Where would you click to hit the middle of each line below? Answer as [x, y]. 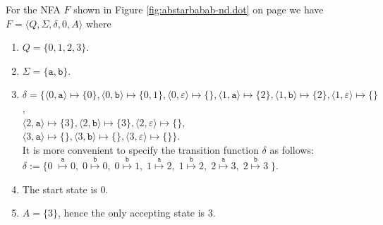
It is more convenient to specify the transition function [140, 149]
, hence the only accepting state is [131, 213]
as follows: [292, 149]
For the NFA [33, 9]
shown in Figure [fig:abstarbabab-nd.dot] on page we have [199, 9]
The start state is [60, 189]
